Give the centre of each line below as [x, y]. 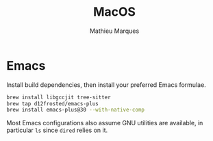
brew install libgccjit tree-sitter [59, 97]
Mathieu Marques [114, 31]
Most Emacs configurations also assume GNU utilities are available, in [105, 123]
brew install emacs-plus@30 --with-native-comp [76, 110]
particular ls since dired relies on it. [57, 130]
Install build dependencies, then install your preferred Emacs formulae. [106, 85]
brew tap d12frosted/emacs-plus [52, 103]
